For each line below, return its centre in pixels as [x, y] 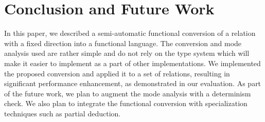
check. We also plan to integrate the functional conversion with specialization [126, 103]
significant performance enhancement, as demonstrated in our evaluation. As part [133, 83]
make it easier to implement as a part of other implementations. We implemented [132, 63]
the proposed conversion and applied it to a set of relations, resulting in [117, 73]
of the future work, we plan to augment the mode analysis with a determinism [128, 93]
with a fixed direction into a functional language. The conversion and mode [123, 43]
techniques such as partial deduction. [63, 113]
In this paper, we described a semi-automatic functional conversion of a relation [130, 33]
